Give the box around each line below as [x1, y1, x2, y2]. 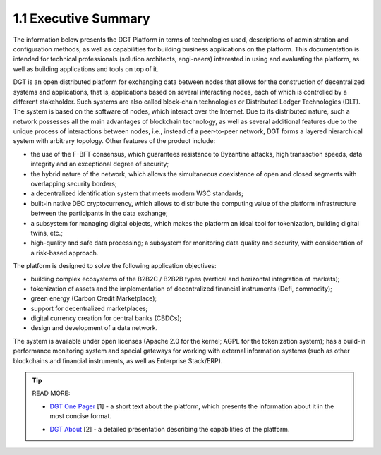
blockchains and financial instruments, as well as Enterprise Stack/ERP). [13, 356, 223, 365]
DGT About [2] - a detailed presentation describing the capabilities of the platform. [49, 425, 290, 433]
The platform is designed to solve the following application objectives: [13, 262, 217, 270]
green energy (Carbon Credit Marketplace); [30, 294, 157, 303]
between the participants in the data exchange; [30, 209, 169, 218]
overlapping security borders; [30, 180, 117, 188]
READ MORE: [32, 389, 71, 398]
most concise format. [49, 412, 112, 420]
